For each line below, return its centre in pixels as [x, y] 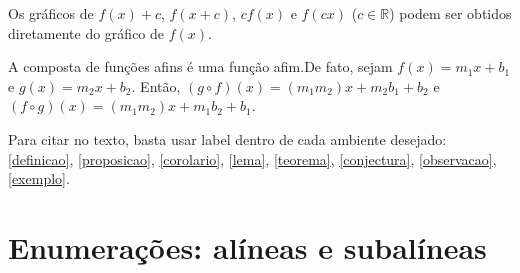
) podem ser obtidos [450, 13]
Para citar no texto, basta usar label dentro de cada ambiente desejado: [227, 138]
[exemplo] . [39, 178]
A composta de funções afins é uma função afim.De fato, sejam [200, 66]
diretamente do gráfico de [86, 32]
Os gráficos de [51, 13]
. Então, [156, 85]
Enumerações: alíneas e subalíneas [247, 246]
